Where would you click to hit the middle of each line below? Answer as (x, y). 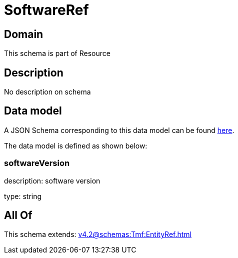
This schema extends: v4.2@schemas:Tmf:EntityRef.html (98, 234)
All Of (18, 215)
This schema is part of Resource (57, 53)
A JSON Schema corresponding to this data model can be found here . (119, 130)
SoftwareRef (46, 10)
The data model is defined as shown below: (76, 145)
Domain (24, 34)
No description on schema (47, 92)
